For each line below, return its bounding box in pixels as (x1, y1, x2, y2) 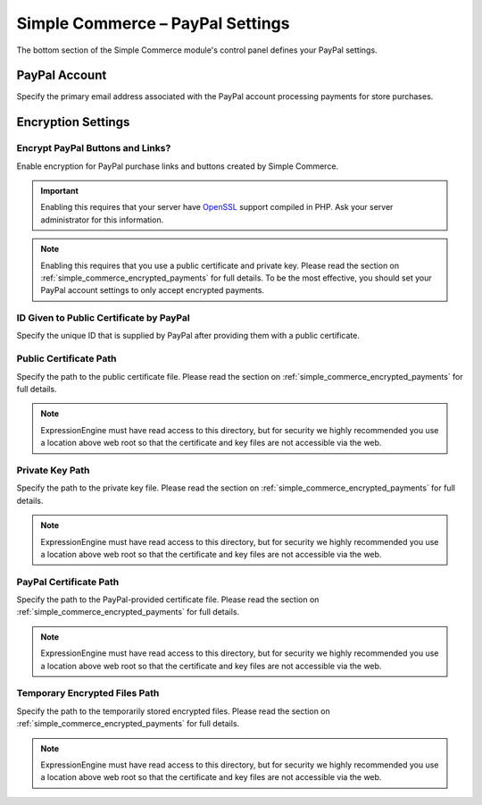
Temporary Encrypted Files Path (16, 687, 160, 700)
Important (40, 186, 79, 196)
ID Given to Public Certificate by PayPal (16, 312, 191, 324)
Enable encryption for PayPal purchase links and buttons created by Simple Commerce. (16, 161, 339, 172)
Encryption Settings (16, 114, 130, 130)
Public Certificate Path (16, 353, 117, 365)
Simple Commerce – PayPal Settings (16, 13, 290, 33)
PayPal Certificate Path (16, 575, 120, 588)
